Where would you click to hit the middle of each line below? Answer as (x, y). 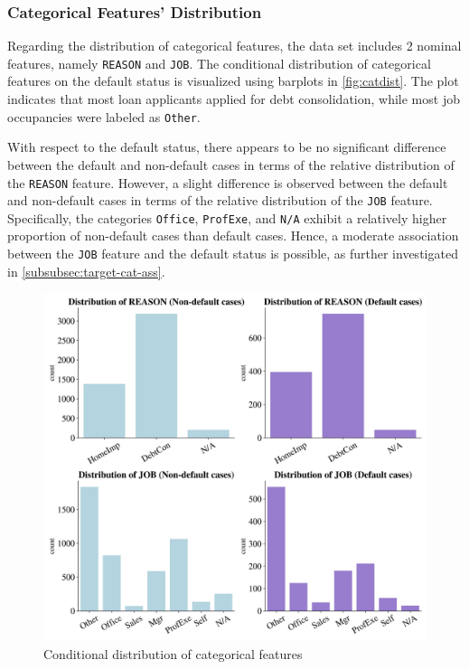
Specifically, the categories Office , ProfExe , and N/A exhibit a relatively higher (227, 217)
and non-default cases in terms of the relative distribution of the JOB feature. (220, 200)
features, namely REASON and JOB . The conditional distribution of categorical (219, 63)
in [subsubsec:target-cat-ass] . (86, 271)
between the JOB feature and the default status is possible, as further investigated (233, 254)
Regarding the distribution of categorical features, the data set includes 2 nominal (234, 46)
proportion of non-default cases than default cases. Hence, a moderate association (233, 236)
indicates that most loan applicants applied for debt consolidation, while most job (234, 99)
